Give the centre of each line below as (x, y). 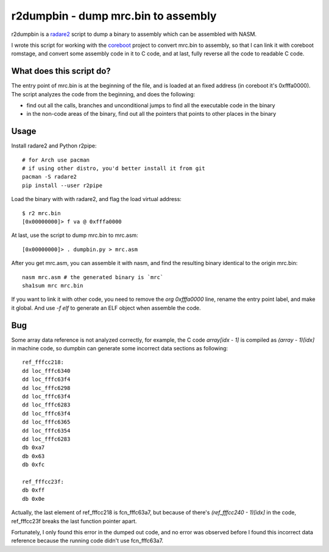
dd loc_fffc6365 (46, 422)
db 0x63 (34, 456)
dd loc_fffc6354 (46, 430)
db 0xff (34, 490)
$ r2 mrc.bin (41, 213)
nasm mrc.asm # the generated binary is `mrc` (93, 277)
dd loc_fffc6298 (46, 388)
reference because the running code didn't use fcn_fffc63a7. (87, 541)
